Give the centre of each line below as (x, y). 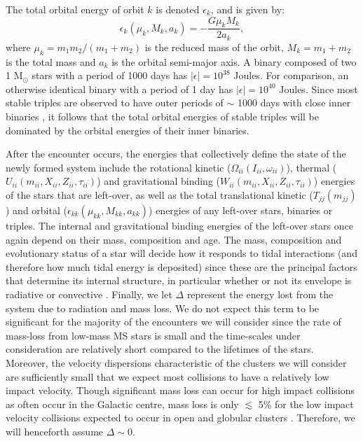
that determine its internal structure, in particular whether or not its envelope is (179, 280)
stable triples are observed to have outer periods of (115, 103)
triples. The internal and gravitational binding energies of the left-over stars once (180, 226)
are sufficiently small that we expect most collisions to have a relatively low (167, 376)
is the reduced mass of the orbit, (214, 47)
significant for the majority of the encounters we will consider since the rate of (173, 322)
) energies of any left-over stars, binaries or (241, 210)
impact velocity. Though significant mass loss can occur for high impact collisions (180, 390)
